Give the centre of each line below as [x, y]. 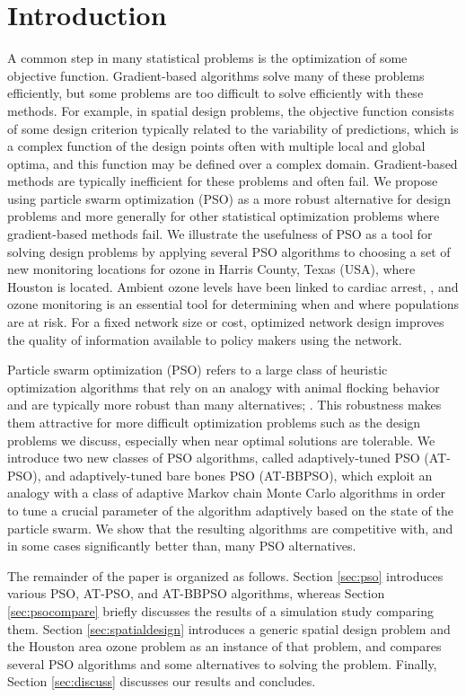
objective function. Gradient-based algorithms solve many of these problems [216, 75]
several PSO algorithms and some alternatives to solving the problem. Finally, [222, 663]
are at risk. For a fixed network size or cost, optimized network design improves [226, 322]
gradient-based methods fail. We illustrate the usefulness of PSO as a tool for [220, 234]
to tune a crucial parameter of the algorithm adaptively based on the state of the [230, 510]
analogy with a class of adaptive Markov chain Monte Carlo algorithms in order [227, 493]
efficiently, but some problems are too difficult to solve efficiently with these [215, 93]
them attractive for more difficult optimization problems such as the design [214, 422]
